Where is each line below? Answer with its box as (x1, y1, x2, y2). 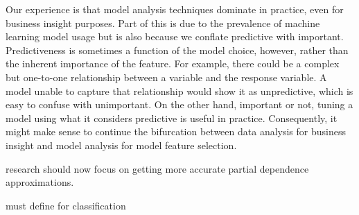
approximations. (6, 175, 74, 189)
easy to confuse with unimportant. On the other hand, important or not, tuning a (6, 97, 353, 112)
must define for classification (6, 198, 126, 212)
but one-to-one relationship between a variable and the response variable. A (6, 69, 327, 84)
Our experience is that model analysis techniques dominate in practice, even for (6, 2, 344, 16)
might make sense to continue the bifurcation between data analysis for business (6, 124, 346, 139)
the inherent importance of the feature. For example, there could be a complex (6, 56, 340, 71)
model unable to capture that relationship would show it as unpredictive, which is (6, 83, 353, 98)
